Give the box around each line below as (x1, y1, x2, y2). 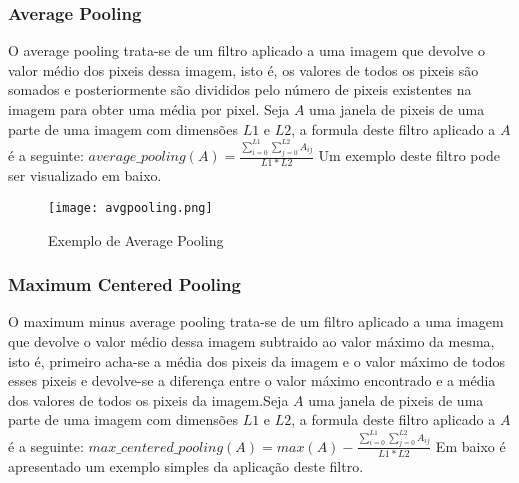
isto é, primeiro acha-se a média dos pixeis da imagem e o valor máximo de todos (8, 350, 506, 371)
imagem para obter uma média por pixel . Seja (8, 99, 290, 119)
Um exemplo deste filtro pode (318, 145, 500, 166)
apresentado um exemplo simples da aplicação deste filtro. (8, 456, 364, 477)
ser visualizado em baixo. (8, 165, 162, 186)
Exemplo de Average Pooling (48, 229, 224, 250)
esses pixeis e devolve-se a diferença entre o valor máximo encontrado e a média (8, 370, 496, 391)
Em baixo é (435, 435, 506, 456)
